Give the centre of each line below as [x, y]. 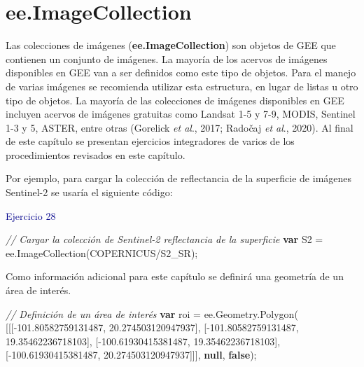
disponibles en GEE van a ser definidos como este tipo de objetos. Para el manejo [181, 72]
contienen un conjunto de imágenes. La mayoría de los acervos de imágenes [167, 58]
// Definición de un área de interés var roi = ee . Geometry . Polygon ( [152, 313]
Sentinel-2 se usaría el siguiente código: [89, 192]
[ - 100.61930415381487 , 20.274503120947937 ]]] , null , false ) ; [131, 355]
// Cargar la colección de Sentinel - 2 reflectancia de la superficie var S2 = [164, 239]
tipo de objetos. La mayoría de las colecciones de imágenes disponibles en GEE [175, 100]
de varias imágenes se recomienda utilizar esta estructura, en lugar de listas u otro [182, 86]
